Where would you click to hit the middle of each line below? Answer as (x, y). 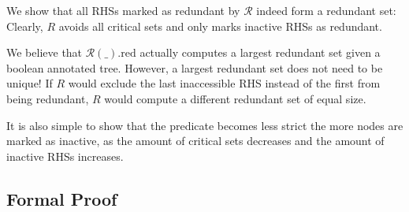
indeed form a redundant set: (326, 10)
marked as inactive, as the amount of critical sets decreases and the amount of (195, 141)
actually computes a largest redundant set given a (260, 52)
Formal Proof (62, 198)
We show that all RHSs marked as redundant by (123, 10)
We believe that (45, 52)
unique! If (30, 83)
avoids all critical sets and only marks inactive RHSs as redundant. (220, 26)
